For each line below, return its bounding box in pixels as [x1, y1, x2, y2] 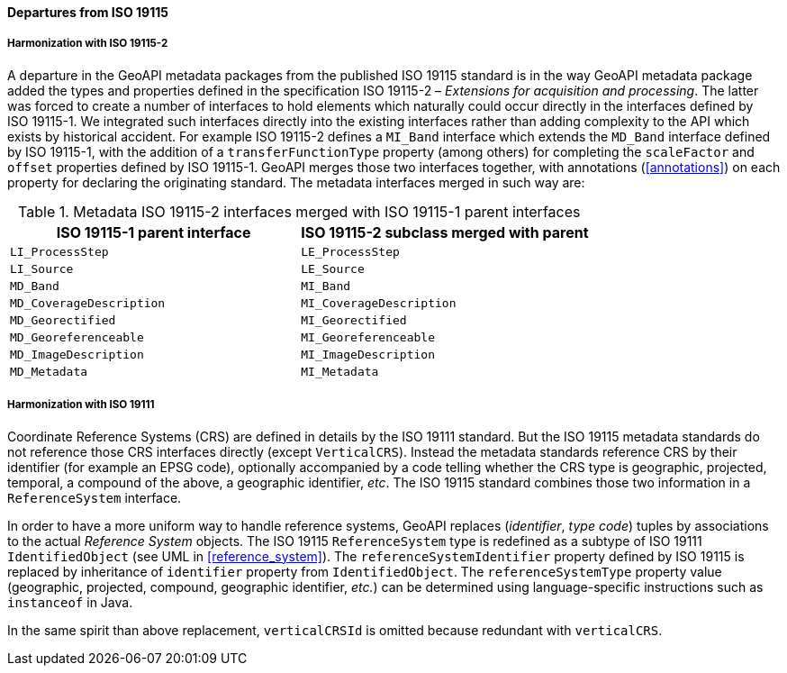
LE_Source [301, 261, 365, 276]
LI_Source [10, 261, 74, 276]
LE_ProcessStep [301, 244, 400, 259]
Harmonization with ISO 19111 [7, 398, 155, 412]
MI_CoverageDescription [301, 296, 457, 310]
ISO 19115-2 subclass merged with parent [301, 223, 589, 241]
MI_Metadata [301, 364, 379, 378]
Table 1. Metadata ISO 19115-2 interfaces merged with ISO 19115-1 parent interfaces [18, 202, 581, 221]
